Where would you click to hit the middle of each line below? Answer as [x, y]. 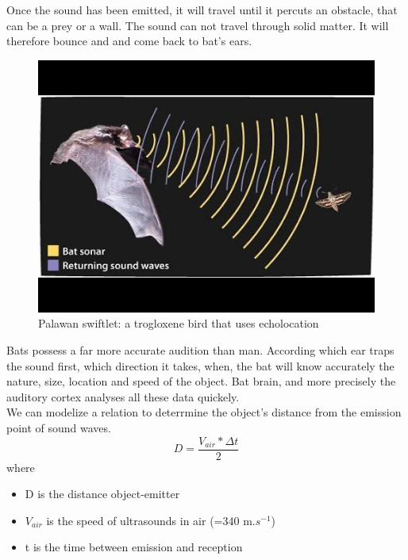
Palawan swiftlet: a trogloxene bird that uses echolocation [179, 323]
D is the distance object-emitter [102, 494]
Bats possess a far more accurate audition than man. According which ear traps [200, 349]
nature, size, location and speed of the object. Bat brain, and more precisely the [201, 381]
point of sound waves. [59, 427]
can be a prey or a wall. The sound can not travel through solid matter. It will [198, 25]
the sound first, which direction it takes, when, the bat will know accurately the [200, 365]
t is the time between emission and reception [134, 547]
